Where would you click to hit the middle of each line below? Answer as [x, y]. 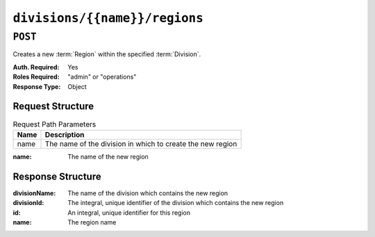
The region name [92, 222]
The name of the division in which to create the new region [141, 144]
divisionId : [28, 203]
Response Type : [37, 86]
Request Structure [53, 107]
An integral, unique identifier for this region [129, 213]
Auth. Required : [36, 67]
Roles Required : [36, 77]
